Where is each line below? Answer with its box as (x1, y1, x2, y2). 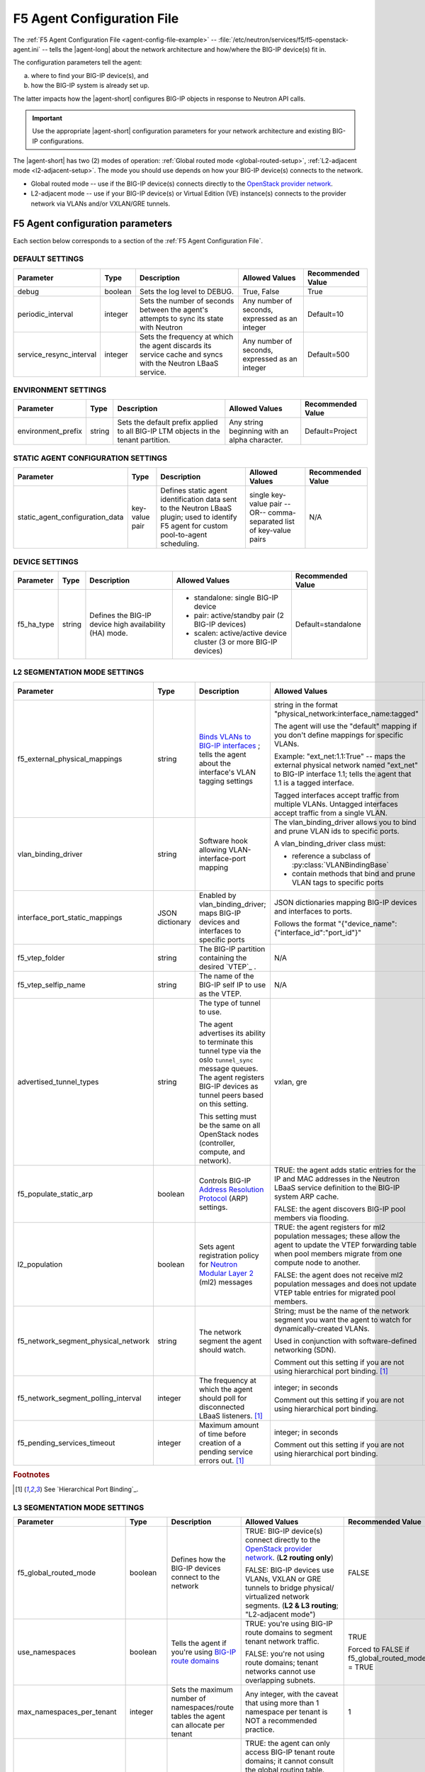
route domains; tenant (244, 1658, 319, 1668)
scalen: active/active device (193, 628, 287, 638)
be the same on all (198, 1120, 261, 1130)
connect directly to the (244, 1535, 321, 1545)
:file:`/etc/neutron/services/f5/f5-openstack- (218, 35, 348, 44)
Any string (229, 417, 263, 427)
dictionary (157, 916, 191, 926)
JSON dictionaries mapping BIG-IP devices (273, 897, 417, 907)
